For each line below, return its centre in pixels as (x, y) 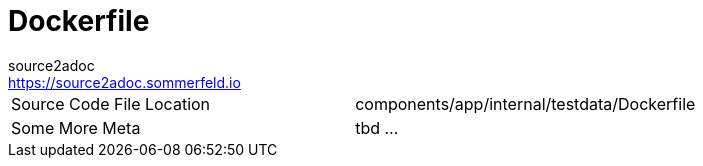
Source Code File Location (111, 103)
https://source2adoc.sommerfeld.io (124, 82)
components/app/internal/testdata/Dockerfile (525, 103)
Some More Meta (76, 127)
